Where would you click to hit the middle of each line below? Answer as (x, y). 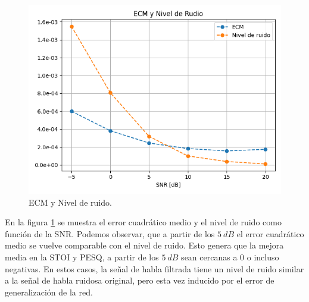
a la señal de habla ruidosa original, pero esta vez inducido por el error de (140, 280)
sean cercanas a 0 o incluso (230, 257)
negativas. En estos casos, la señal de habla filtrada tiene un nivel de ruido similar (154, 268)
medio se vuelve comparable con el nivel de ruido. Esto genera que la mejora (144, 245)
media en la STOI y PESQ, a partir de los (82, 257)
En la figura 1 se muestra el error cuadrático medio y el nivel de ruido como (143, 222)
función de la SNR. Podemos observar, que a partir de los (110, 233)
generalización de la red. (49, 292)
